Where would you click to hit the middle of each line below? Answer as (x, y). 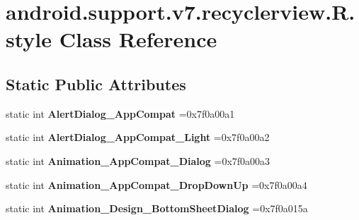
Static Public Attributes (96, 84)
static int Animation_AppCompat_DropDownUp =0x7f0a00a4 (156, 184)
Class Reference (138, 39)
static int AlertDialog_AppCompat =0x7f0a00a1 (120, 113)
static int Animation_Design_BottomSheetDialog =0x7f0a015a (157, 208)
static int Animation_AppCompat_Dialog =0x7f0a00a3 (138, 160)
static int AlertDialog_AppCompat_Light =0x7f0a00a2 (138, 137)
